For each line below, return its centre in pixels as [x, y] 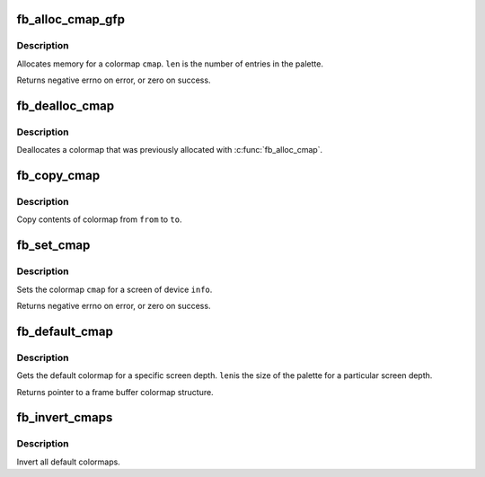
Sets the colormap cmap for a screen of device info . [115, 289]
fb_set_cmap [53, 246]
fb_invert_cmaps [65, 418]
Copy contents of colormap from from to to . [100, 219]
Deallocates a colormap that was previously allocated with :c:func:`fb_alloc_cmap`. [170, 150]
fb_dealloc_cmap [66, 106]
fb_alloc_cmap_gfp [71, 19]
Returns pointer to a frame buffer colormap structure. [115, 392]
